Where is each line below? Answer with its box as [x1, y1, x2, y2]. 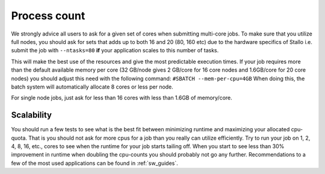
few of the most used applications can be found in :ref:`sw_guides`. [11, 160, 179, 167]
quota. [11, 134, 27, 141]
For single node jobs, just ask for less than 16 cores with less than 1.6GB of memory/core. [11, 94, 233, 102]
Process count [11, 9, 85, 22]
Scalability [11, 110, 52, 120]
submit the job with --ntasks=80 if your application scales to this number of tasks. [11, 47, 219, 54]
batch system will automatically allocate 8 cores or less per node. [11, 83, 174, 90]
